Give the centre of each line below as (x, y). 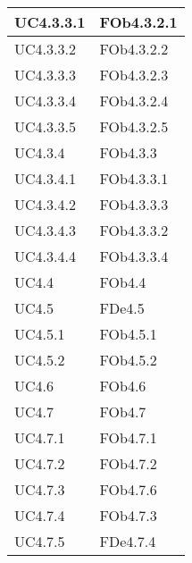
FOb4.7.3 (128, 515)
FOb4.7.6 (128, 489)
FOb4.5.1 (128, 334)
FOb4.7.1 (128, 437)
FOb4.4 (123, 282)
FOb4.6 (123, 386)
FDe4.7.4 (128, 541)
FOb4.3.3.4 (134, 256)
